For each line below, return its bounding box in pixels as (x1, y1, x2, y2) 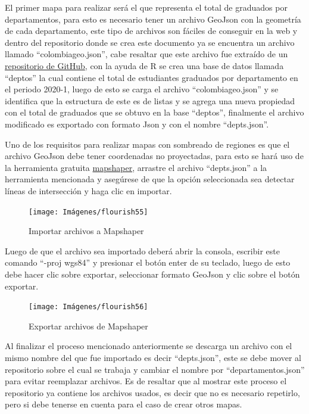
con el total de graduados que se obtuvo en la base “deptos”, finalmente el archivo (5, 106, 304, 119)
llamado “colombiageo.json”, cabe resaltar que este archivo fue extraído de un (5, 48, 288, 60)
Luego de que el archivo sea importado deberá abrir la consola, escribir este (5, 244, 280, 257)
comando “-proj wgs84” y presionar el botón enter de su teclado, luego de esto (5, 256, 291, 269)
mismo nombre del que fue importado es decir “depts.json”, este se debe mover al (5, 351, 301, 363)
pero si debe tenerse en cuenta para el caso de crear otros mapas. (5, 398, 242, 410)
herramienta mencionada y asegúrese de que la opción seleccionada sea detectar (5, 173, 295, 185)
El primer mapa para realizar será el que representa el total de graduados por (5, 1, 288, 13)
